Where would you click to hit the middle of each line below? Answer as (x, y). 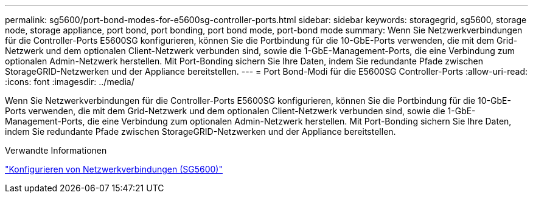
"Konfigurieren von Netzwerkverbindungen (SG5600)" (114, 169)
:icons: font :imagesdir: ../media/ (70, 82)
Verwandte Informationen (56, 150)
